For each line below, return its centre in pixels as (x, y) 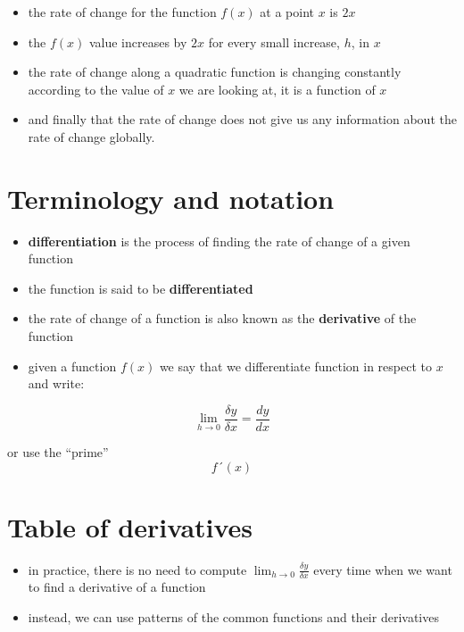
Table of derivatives (130, 526)
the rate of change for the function (122, 12)
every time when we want (383, 569)
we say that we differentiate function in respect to (295, 366)
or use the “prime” (58, 451)
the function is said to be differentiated (141, 288)
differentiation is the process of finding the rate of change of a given (219, 241)
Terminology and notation (171, 198)
